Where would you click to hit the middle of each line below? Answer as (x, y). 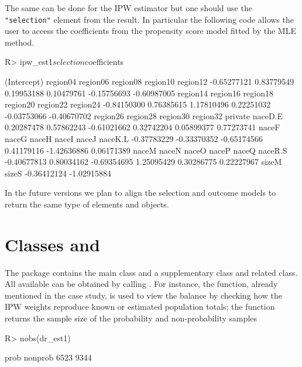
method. (20, 42)
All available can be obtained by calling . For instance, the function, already (141, 284)
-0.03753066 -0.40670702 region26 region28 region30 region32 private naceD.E (144, 115)
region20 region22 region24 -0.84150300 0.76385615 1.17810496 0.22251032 (138, 104)
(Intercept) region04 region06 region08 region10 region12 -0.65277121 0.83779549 (150, 82)
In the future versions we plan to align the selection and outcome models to (140, 193)
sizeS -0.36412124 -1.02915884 (58, 173)
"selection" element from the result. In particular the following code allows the (149, 19)
